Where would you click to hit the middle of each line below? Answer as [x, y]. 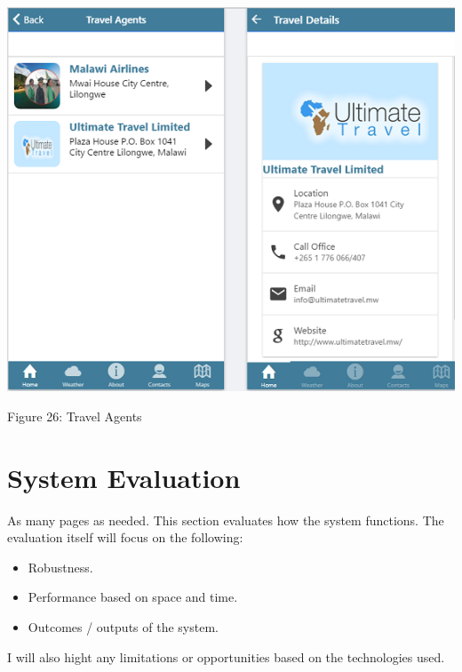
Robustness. [60, 567]
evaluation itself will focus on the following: [125, 537]
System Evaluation [124, 477]
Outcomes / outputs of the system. [123, 627]
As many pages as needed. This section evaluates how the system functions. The [226, 520]
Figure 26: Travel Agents [75, 416]
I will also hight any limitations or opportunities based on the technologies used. [226, 656]
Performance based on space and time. [133, 597]
